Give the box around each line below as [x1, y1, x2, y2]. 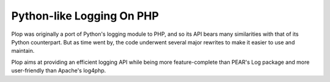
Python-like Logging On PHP [11, 9, 159, 22]
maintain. [11, 47, 35, 55]
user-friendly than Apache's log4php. [11, 67, 106, 74]
